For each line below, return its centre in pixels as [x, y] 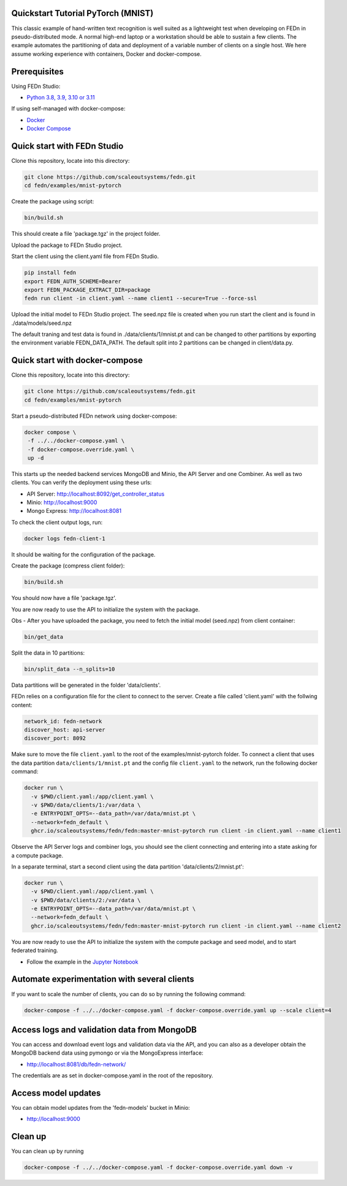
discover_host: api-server [65, 730]
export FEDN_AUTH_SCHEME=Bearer [73, 281]
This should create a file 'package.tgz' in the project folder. [86, 234]
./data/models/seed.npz [41, 323]
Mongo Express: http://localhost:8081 [74, 511]
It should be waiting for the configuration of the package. [83, 554]
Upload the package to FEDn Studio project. [67, 245]
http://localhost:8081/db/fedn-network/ [76, 1064]
